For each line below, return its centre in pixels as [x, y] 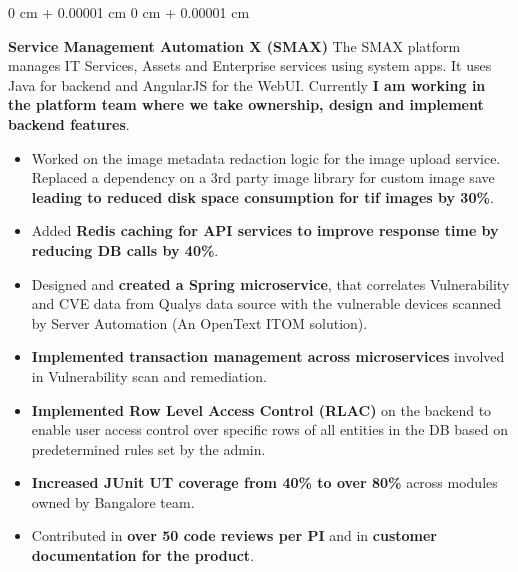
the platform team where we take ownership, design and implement [246, 104]
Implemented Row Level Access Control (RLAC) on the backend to [261, 409]
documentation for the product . [142, 555]
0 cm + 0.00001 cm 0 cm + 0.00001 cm [129, 12]
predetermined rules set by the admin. [148, 448]
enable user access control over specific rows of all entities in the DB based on [270, 429]
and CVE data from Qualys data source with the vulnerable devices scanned [266, 303]
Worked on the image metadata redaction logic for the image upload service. [266, 157]
